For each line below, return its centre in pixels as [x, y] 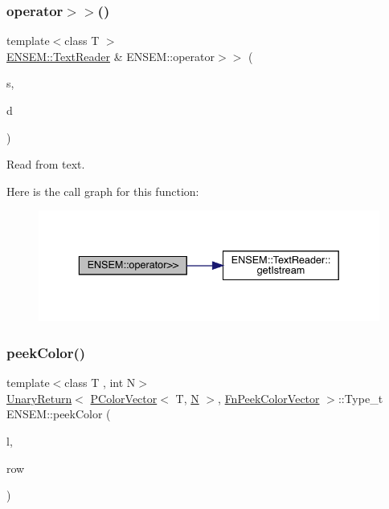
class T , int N [100, 383]
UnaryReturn [39, 398]
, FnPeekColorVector [269, 398]
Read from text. [46, 164]
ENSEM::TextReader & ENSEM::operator [111, 56]
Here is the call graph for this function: [103, 191]
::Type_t [360, 398]
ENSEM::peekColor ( [59, 414]
